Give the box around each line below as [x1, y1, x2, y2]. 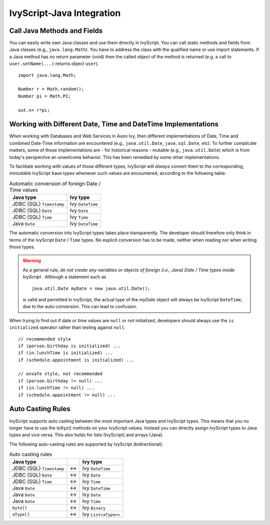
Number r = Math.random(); [18, 86, 84, 92]
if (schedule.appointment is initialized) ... [18, 357, 134, 363]
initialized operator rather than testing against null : [9, 325, 126, 331]
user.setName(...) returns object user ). [9, 60, 99, 67]
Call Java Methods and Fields [9, 26, 103, 35]
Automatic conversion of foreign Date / [9, 180, 101, 187]
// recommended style [18, 336, 71, 342]
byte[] [12, 505, 27, 511]
